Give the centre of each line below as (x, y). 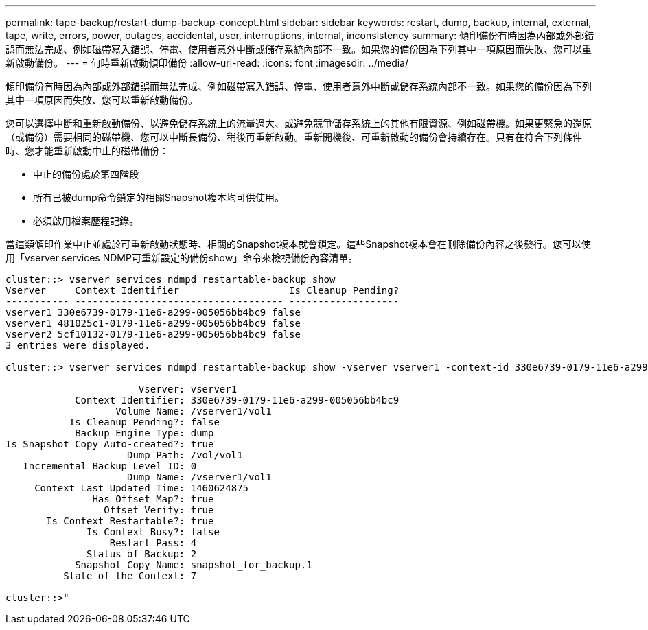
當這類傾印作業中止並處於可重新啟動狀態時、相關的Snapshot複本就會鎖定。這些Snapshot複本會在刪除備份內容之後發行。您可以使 (298, 244)
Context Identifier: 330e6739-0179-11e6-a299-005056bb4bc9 (237, 400)
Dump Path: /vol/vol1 (185, 455)
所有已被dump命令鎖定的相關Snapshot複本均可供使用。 (159, 197)
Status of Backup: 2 (142, 554)
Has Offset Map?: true (153, 499)
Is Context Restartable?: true (130, 521)
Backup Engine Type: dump (144, 433)
